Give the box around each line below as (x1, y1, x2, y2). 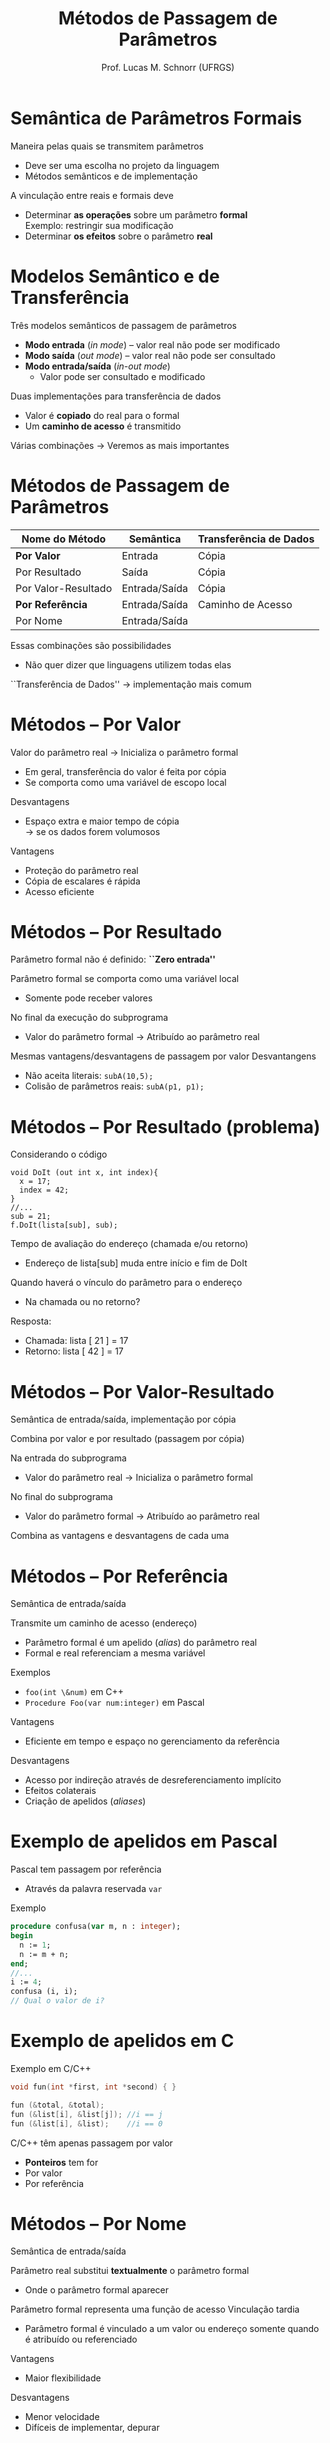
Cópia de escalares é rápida (24, 875, 141, 887)
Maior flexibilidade (24, 2372, 102, 2384)
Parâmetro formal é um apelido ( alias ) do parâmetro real (24, 1637, 258, 1649)
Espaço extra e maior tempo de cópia (24, 815, 180, 827)
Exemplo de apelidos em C (10, 2030, 235, 2052)
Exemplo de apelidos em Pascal (10, 1830, 278, 1853)
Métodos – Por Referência (10, 1565, 228, 1587)
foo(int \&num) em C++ (24, 1686, 125, 1698)
